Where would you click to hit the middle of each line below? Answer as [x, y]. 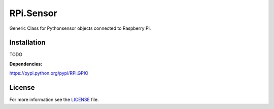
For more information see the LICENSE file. [54, 100]
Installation [27, 43]
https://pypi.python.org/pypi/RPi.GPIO [49, 73]
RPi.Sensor [33, 13]
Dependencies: [26, 64]
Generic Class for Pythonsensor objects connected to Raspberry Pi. [80, 28]
